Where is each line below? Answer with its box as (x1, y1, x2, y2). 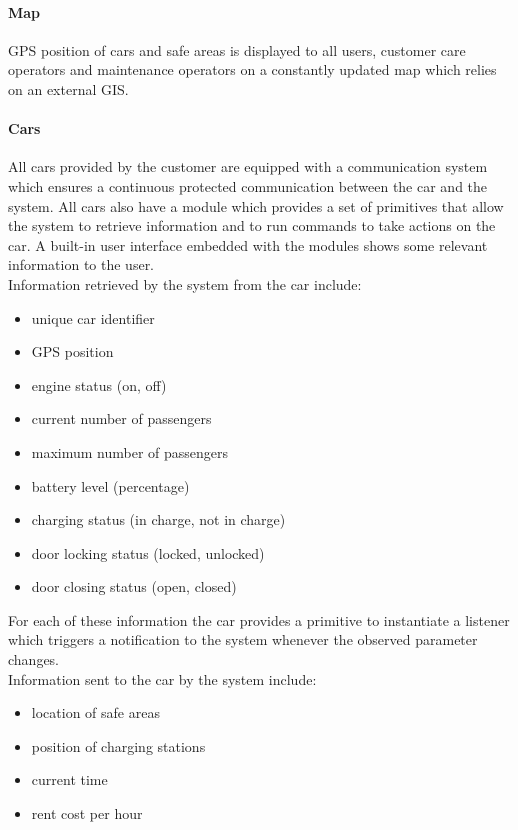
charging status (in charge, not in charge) (31, 509, 286, 530)
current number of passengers (31, 408, 212, 429)
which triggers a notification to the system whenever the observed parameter (8, 629, 478, 650)
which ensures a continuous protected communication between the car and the (8, 175, 488, 196)
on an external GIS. (8, 78, 129, 99)
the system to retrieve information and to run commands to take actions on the (8, 215, 496, 236)
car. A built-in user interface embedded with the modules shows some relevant (8, 234, 488, 255)
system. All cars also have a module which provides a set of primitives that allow (8, 195, 504, 216)
